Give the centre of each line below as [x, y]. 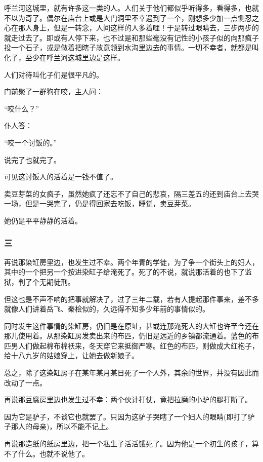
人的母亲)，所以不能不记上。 [65, 426]
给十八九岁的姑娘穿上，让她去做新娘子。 [71, 355]
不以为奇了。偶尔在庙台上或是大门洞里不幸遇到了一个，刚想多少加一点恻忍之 [131, 17]
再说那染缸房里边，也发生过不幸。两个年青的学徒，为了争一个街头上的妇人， [131, 262]
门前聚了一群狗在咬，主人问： [54, 91]
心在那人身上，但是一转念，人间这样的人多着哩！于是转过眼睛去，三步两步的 [131, 28]
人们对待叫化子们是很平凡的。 [54, 74]
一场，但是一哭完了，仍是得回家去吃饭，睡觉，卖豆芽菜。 [100, 203]
